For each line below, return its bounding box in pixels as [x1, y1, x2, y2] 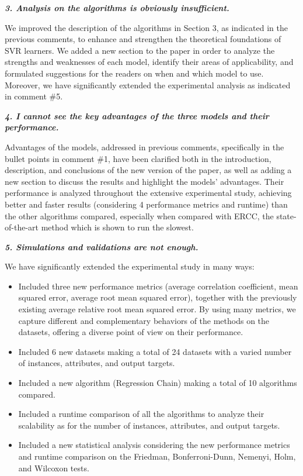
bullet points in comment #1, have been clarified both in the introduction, [5, 152, 271, 164]
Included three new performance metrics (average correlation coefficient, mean [18, 280, 298, 292]
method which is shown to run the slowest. [41, 221, 194, 233]
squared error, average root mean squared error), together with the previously [18, 291, 297, 303]
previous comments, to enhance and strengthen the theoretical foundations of [5, 33, 281, 45]
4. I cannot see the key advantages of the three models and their [5, 109, 269, 122]
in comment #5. [5, 90, 63, 102]
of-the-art [5, 221, 39, 233]
